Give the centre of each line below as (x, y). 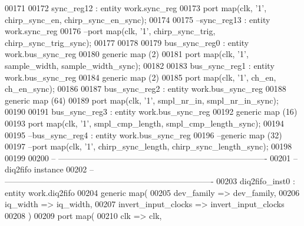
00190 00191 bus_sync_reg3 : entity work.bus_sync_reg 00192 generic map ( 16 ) (151, 112)
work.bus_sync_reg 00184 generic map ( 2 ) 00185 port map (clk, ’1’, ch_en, (141, 77)
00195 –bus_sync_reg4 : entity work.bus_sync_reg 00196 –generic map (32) (143, 134)
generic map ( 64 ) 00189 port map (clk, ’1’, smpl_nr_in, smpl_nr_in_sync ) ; (142, 100)
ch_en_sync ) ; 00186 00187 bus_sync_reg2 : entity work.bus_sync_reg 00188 (146, 89)
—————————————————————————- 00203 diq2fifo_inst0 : (150, 180)
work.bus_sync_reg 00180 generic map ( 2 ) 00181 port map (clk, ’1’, (127, 54)
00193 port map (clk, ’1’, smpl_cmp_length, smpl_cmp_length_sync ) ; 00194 (145, 123)
